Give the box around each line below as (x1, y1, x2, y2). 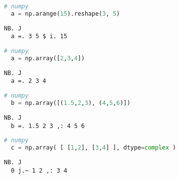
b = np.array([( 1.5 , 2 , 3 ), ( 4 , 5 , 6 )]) (11, 100, 130, 106)
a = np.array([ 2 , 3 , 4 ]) (11, 54, 85, 62)
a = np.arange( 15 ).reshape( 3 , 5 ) (11, 10, 120, 17)
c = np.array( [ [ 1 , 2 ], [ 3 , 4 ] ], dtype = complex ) (11, 144, 176, 152)
